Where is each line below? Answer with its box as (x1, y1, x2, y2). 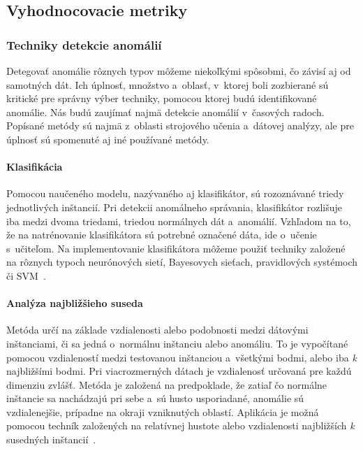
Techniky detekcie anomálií (6, 36, 162, 53)
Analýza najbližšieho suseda (6, 296, 143, 310)
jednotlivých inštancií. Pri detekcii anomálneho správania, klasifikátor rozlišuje (6, 199, 342, 214)
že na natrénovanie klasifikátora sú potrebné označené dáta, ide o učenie (6, 227, 317, 242)
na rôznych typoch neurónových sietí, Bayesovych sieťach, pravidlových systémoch (6, 255, 358, 269)
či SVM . (6, 268, 46, 282)
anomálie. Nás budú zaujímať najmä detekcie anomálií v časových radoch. (6, 104, 325, 119)
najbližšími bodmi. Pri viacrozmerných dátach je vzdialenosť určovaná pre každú (6, 364, 352, 378)
